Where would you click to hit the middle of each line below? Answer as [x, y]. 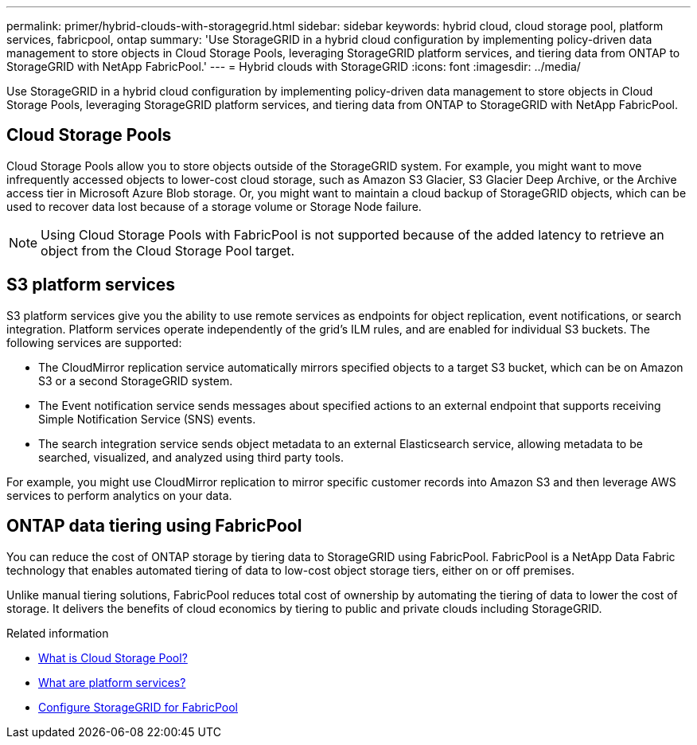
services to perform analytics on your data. [119, 495]
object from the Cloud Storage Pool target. [168, 250]
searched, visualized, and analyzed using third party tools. [191, 457]
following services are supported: [94, 342]
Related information [58, 633]
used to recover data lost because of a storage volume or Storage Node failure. [214, 206]
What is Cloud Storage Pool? [113, 657]
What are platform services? [112, 682]
